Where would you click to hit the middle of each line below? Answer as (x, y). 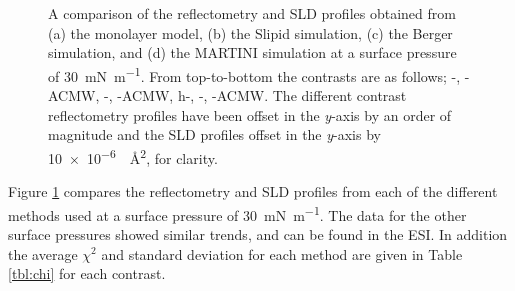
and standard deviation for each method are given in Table (282, 253)
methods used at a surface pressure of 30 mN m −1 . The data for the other (237, 213)
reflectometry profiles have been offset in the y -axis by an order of (250, 114)
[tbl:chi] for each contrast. (87, 273)
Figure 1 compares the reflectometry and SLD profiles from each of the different (253, 191)
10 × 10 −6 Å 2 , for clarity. (133, 156)
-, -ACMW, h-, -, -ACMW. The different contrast (255, 95)
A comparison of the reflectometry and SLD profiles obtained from (252, 13)
